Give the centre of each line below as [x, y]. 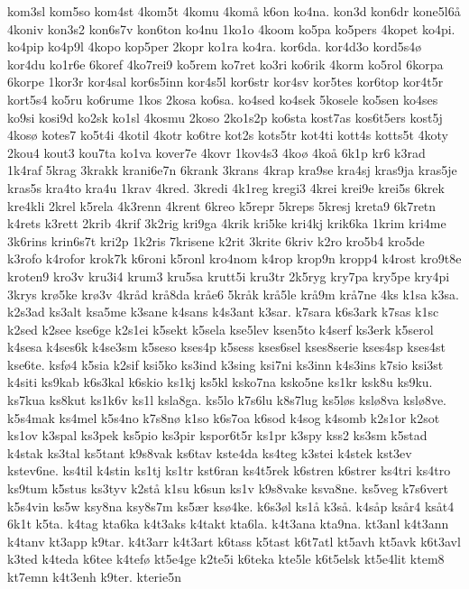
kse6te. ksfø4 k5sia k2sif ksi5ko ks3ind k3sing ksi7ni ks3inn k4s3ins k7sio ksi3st [225, 364]
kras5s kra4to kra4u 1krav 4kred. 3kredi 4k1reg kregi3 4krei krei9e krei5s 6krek [226, 187]
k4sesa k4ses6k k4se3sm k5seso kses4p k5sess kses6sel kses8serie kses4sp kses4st [226, 347]
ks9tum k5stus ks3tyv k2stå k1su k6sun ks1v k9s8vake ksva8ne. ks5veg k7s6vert [228, 488]
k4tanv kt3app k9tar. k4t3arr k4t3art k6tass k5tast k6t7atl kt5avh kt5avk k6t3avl [234, 541]
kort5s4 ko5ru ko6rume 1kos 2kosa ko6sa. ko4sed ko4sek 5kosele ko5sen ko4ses [223, 99]
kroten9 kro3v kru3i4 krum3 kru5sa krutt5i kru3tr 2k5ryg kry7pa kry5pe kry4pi [229, 276]
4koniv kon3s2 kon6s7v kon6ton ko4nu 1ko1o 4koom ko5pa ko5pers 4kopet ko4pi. [231, 28]
